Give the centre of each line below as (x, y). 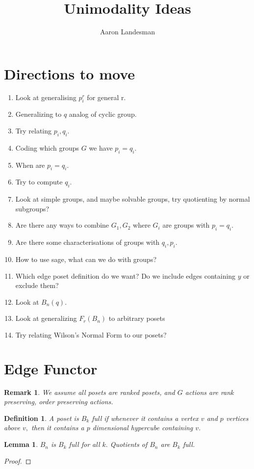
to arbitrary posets (137, 318)
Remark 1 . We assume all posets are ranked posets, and (89, 392)
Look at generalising (46, 97)
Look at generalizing (46, 318)
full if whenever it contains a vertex (145, 418)
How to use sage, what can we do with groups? (86, 259)
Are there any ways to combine (62, 225)
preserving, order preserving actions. (59, 402)
